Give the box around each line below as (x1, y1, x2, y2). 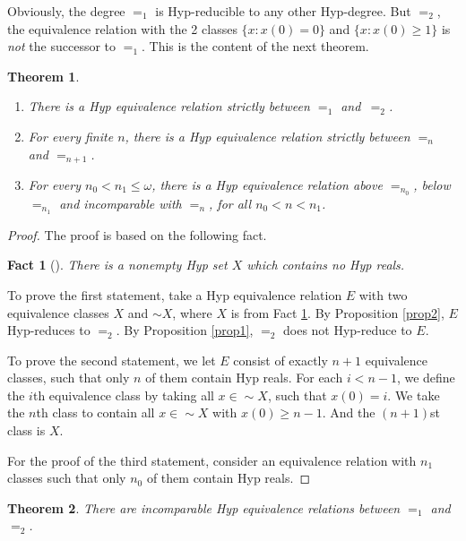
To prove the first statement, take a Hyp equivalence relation (7, 285, 342, 304)
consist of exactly (233, 350, 328, 369)
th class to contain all (36, 403, 155, 422)
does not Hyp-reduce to (283, 321, 412, 339)
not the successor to (7, 37, 116, 56)
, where (172, 303, 212, 322)
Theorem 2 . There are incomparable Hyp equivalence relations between (7, 498, 401, 517)
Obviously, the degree (7, 2, 125, 20)
